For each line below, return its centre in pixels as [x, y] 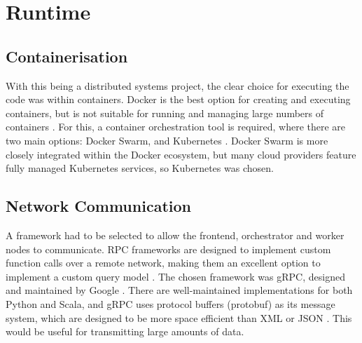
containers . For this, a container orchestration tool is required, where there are [176, 127]
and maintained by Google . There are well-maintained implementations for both [179, 290]
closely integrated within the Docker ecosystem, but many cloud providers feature [181, 154]
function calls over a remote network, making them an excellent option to [163, 263]
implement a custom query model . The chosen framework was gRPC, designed [175, 276]
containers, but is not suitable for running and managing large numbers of [165, 113]
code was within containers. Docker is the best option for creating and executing [178, 99]
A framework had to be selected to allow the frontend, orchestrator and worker [175, 235]
